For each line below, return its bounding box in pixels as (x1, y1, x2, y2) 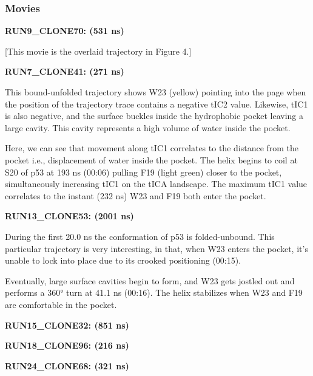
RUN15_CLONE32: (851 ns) (5, 318, 129, 331)
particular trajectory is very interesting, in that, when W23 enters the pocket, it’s (5, 242, 308, 255)
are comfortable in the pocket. (5, 298, 117, 310)
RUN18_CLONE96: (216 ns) (5, 339, 129, 352)
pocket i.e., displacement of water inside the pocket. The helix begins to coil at (5, 153, 298, 166)
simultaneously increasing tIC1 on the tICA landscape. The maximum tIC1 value (5, 177, 308, 190)
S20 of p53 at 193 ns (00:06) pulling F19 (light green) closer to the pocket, (5, 165, 282, 178)
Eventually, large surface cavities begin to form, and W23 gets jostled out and (5, 274, 295, 287)
